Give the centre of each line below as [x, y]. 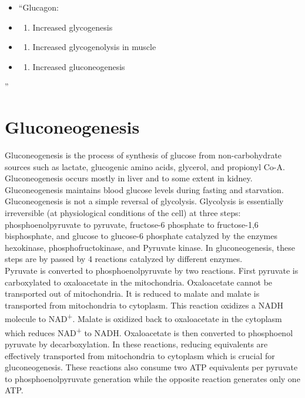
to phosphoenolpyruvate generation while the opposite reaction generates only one [152, 378]
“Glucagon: [38, 7]
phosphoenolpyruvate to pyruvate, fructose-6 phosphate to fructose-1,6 [132, 224]
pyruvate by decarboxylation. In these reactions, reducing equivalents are [136, 344]
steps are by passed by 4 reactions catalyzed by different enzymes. [124, 259]
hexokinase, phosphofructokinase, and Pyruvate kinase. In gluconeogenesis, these [150, 247]
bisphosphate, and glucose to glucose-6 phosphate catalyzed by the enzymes [141, 236]
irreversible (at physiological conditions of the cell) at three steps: [123, 213]
